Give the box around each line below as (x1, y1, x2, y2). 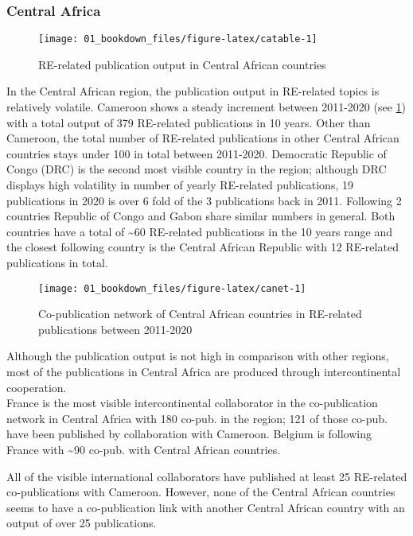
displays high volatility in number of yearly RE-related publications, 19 (6, 177, 353, 193)
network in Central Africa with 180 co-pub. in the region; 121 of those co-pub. (6, 410, 388, 426)
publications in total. (6, 254, 108, 270)
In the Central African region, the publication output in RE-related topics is (6, 83, 380, 99)
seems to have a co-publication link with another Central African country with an (6, 499, 405, 515)
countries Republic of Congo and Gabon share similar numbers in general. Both (6, 208, 395, 224)
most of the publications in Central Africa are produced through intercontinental (6, 363, 401, 380)
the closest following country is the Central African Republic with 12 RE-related (6, 239, 399, 255)
